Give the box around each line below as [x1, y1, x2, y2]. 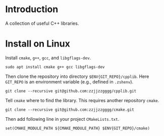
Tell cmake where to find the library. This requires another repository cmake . [5, 97, 159, 103]
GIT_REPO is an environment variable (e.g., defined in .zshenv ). [5, 78, 134, 84]
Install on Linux [5, 38, 71, 50]
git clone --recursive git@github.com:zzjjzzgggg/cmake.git [5, 107, 135, 112]
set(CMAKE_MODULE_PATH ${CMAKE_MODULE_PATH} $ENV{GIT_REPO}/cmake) [5, 125, 150, 131]
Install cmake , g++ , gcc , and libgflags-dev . [5, 55, 91, 61]
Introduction [5, 4, 59, 15]
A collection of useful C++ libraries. [5, 20, 79, 26]
